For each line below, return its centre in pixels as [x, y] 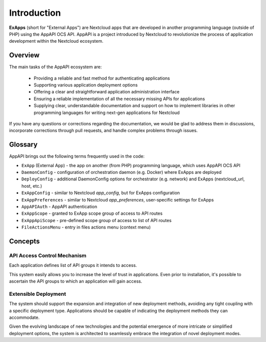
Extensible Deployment [38, 294]
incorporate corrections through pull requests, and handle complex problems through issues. [103, 131]
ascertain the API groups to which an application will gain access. [76, 281]
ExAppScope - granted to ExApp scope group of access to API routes [92, 213]
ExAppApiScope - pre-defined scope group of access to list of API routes [97, 220]
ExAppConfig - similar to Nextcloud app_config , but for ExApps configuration [100, 193]
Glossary [23, 145]
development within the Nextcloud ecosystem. [56, 41]
